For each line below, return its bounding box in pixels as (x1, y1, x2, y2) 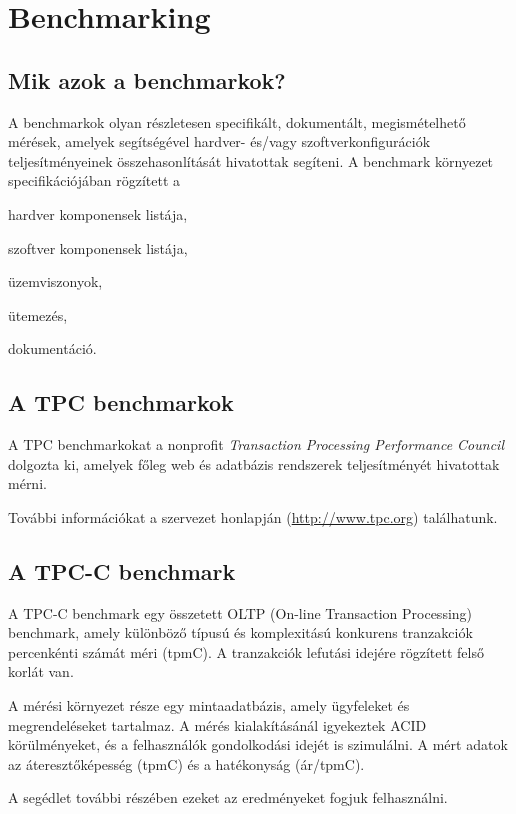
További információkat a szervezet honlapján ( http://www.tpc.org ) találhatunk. (8, 506, 498, 527)
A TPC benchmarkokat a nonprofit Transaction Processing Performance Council (8, 434, 504, 455)
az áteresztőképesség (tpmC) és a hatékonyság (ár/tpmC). (8, 753, 365, 774)
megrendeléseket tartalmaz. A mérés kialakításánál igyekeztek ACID (8, 714, 427, 735)
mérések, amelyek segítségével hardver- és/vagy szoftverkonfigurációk (8, 131, 431, 152)
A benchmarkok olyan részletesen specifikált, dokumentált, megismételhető (8, 111, 466, 132)
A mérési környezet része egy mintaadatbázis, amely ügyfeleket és (8, 695, 410, 716)
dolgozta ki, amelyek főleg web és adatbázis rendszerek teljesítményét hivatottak (8, 453, 500, 474)
